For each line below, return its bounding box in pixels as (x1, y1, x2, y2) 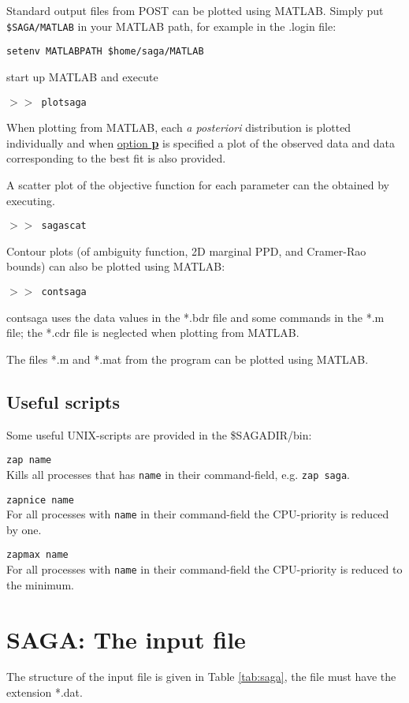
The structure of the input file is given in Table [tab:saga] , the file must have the (6, 668, 396, 685)
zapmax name (6, 549, 69, 561)
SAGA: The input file (6, 623, 246, 655)
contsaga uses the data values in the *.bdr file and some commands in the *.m (6, 308, 385, 325)
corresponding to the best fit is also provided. (6, 150, 226, 166)
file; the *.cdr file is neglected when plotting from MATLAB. (6, 324, 299, 341)
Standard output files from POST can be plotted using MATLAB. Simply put (6, 2, 384, 18)
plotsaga (41, 96, 87, 108)
